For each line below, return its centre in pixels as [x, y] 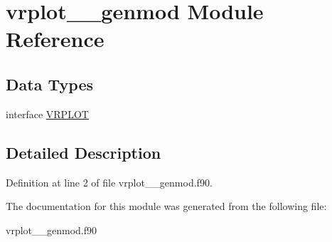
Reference [55, 39]
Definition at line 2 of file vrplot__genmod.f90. [109, 182]
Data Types [49, 84]
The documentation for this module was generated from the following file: [166, 206]
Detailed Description [84, 152]
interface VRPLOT [47, 114]
